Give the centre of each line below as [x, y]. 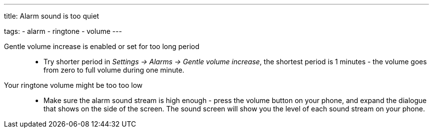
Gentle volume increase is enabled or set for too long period [102, 46]
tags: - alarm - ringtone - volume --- [63, 31]
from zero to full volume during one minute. [114, 70]
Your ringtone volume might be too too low [73, 85]
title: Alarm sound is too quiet [52, 16]
